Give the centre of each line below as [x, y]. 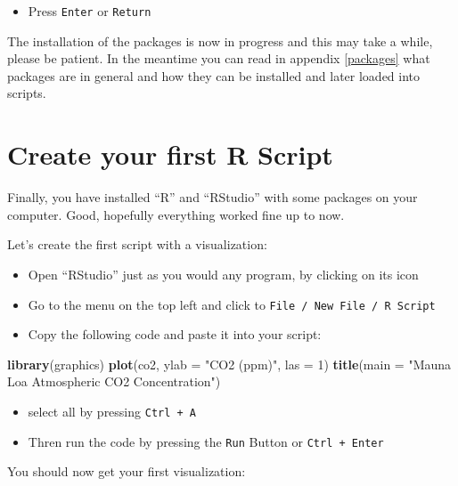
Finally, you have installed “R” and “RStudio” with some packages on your [213, 197]
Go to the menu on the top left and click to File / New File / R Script [232, 304]
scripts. [27, 93]
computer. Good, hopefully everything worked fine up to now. [176, 214]
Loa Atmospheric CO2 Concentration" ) [114, 381]
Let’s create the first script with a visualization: [137, 244]
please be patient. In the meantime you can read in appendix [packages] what [219, 58]
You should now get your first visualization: [127, 471]
